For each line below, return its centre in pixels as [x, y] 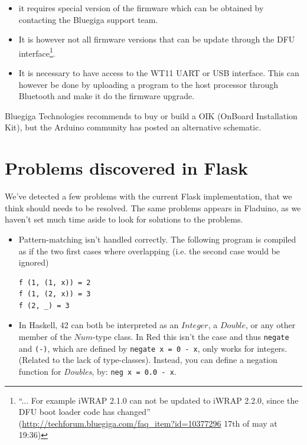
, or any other [271, 325]
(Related [34, 360]
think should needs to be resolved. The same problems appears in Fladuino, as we [153, 207]
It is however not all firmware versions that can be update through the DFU [157, 39]
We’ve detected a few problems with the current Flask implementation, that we [148, 196]
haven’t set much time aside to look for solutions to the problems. [124, 219]
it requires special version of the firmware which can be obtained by [141, 8]
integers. [272, 348]
